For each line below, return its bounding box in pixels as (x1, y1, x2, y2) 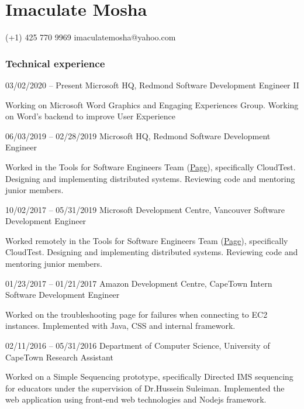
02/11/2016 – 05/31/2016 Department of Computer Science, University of (5, 339, 270, 352)
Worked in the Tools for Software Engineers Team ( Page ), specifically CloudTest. (5, 160, 296, 173)
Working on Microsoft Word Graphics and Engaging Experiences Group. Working (5, 98, 299, 111)
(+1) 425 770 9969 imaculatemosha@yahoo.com (5, 31, 176, 43)
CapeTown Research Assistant (5, 350, 113, 363)
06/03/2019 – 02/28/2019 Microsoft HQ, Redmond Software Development (5, 129, 271, 142)
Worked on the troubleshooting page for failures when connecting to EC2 (5, 308, 268, 320)
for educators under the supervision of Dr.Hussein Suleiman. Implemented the (5, 381, 285, 394)
